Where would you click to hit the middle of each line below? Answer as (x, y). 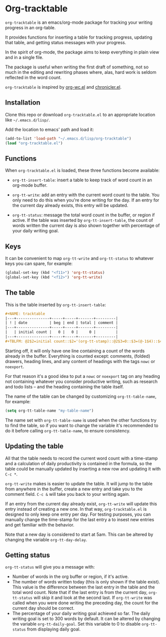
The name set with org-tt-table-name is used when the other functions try (81, 420)
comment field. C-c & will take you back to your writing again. (67, 494)
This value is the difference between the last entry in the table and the (83, 587)
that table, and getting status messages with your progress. (66, 42)
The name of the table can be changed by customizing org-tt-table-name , (81, 396)
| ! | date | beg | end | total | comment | (62, 323)
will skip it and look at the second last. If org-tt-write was (93, 598)
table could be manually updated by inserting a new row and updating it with (83, 469)
